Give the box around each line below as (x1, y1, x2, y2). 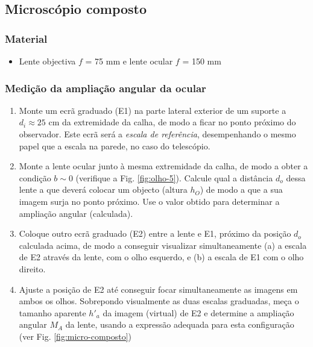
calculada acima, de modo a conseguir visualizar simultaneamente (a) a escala (19, 239, 307, 251)
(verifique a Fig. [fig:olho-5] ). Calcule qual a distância (75, 171, 273, 184)
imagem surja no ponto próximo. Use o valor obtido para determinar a (19, 195, 280, 207)
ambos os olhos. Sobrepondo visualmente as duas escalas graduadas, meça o (19, 295, 299, 307)
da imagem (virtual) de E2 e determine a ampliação (103, 306, 294, 319)
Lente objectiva (19, 55, 76, 67)
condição (19, 171, 51, 184)
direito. (19, 262, 46, 275)
